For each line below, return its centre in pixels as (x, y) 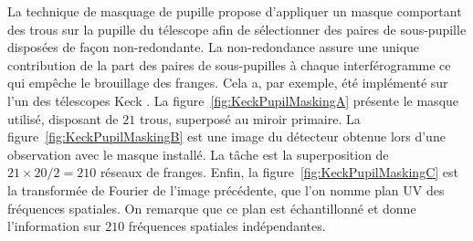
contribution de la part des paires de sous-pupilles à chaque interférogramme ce (229, 64)
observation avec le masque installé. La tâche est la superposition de (198, 154)
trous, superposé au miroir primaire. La (250, 118)
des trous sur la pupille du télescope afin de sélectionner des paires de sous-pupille (237, 29)
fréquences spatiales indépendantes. (227, 226)
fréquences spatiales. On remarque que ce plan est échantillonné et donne (212, 208)
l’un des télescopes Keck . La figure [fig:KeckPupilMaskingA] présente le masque (233, 100)
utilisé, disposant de (63, 118)
